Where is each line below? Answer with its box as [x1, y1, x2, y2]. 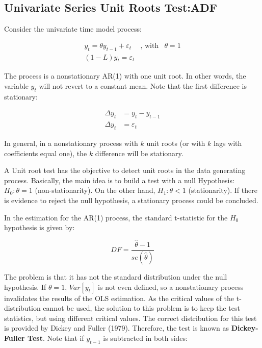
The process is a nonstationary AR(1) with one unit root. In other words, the [4, 70, 246, 81]
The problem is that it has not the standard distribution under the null [4, 271, 227, 282]
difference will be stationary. [95, 147, 184, 158]
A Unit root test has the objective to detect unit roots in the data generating [4, 165, 246, 176]
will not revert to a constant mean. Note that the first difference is [39, 81, 247, 91]
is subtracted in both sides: [103, 332, 188, 343]
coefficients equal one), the [4, 147, 87, 158]
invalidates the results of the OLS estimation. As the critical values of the [4, 292, 234, 303]
